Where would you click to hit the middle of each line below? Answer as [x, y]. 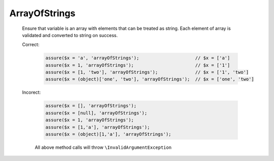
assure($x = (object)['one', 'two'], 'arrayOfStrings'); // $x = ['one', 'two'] [150, 79]
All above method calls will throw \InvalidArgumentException [103, 147]
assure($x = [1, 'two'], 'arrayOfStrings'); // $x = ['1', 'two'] [147, 72]
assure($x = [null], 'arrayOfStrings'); [96, 113]
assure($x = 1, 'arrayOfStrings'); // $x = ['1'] [138, 65]
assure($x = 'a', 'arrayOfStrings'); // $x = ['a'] [138, 58]
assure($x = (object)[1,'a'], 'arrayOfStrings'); [108, 134]
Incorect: [31, 92]
